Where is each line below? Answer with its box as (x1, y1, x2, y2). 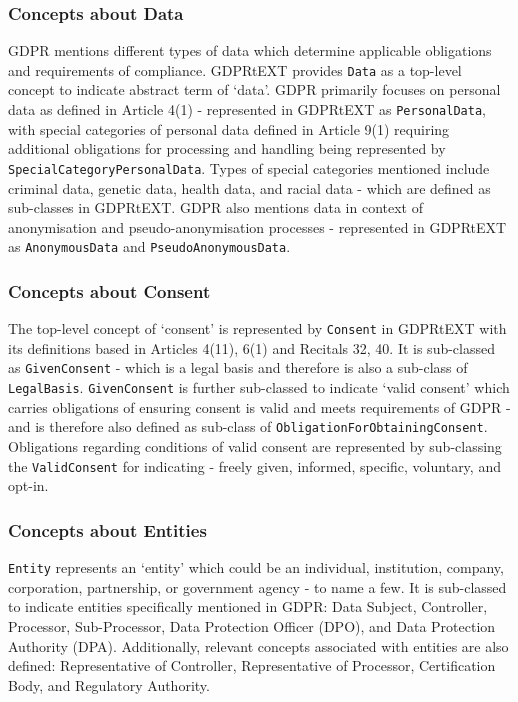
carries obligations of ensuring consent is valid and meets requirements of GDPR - (8, 396, 511, 417)
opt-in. (8, 475, 49, 496)
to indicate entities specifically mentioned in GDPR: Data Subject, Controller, (8, 596, 488, 617)
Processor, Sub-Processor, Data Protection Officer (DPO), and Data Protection (8, 615, 496, 636)
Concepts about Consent (8, 278, 211, 303)
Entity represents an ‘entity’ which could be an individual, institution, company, (8, 557, 504, 578)
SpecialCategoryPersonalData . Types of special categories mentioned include (8, 157, 490, 178)
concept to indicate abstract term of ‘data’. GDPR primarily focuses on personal (8, 79, 501, 100)
